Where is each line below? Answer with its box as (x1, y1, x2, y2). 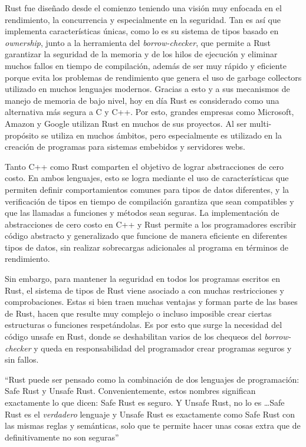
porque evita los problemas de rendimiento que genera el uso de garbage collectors (5, 71, 302, 83)
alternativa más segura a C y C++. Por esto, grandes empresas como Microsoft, (5, 106, 294, 118)
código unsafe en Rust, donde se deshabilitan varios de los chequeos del (5, 330, 262, 343)
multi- (249, 117, 272, 129)
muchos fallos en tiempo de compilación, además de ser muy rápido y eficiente (5, 59, 287, 71)
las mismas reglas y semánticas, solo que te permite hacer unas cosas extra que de (5, 419, 301, 432)
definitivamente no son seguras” (5, 430, 119, 443)
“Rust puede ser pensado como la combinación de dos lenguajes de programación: (5, 373, 300, 385)
